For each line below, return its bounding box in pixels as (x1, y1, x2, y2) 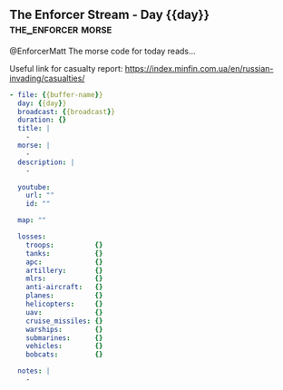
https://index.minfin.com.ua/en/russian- (124, 63, 274, 73)
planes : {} (25, 291, 103, 300)
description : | (17, 158, 75, 167)
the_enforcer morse (9, 22, 112, 37)
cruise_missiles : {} (25, 317, 103, 326)
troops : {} (25, 240, 103, 249)
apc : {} (25, 258, 103, 267)
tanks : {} (25, 249, 103, 258)
